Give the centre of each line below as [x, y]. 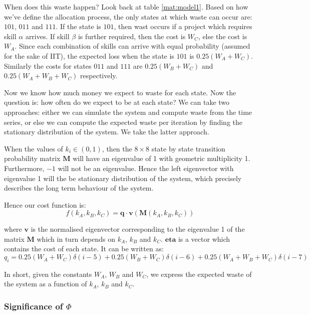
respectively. [99, 75]
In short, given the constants [48, 274]
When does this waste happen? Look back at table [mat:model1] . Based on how [126, 7]
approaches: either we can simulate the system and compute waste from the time [128, 112]
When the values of [34, 148]
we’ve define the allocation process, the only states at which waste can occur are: [128, 16]
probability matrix [32, 158]
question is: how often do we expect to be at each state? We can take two [117, 102]
